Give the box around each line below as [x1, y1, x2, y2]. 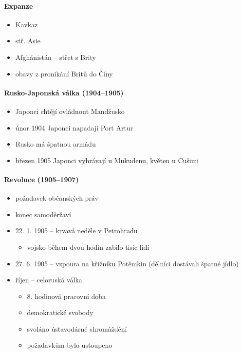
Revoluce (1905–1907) [4, 174, 79, 184]
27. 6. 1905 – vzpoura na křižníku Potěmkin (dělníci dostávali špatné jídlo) [15, 258, 239, 268]
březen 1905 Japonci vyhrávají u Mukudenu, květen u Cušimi [15, 155, 199, 165]
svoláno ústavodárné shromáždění [27, 323, 127, 334]
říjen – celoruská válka [15, 275, 82, 285]
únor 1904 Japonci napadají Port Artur [15, 122, 133, 132]
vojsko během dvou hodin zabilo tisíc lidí [27, 242, 149, 252]
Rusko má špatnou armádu [15, 139, 96, 149]
